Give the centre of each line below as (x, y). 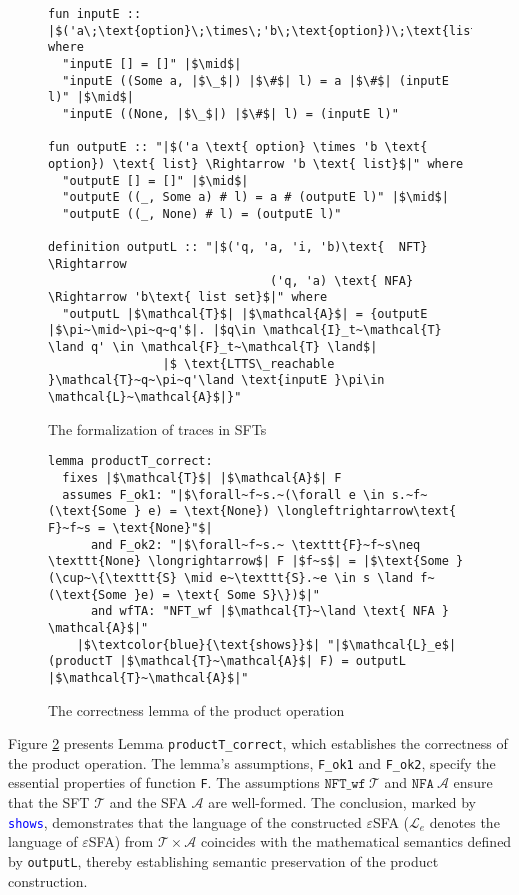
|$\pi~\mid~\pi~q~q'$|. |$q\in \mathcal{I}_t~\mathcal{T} (245, 330)
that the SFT (49, 802)
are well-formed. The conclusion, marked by (342, 802)
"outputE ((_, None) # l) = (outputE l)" (202, 213)
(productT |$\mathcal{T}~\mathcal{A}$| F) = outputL (227, 661)
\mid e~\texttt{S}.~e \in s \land (299, 577)
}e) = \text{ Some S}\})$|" (227, 594)
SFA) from (121, 841)
